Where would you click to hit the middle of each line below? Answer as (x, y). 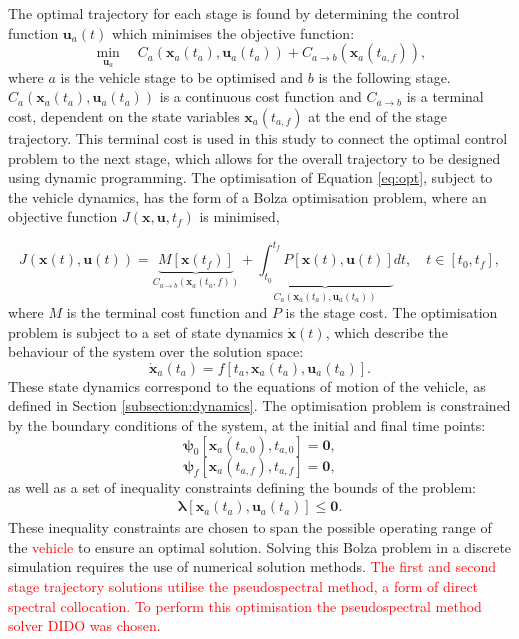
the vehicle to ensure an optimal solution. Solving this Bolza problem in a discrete (260, 546)
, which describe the (386, 331)
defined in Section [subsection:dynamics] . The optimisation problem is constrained (259, 405)
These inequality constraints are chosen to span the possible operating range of (250, 527)
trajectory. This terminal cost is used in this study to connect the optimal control (258, 138)
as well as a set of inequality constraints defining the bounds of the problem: (242, 486)
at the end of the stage (378, 116)
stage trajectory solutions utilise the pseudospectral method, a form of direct (243, 586)
